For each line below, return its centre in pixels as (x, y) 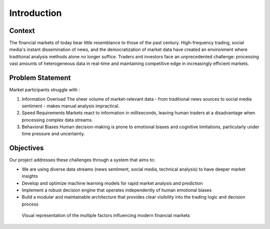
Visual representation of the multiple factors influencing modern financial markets (106, 216)
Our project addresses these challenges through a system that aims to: (82, 160)
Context (22, 31)
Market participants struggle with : (44, 90)
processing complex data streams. (57, 120)
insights (30, 176)
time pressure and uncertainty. (53, 134)
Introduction (35, 13)
